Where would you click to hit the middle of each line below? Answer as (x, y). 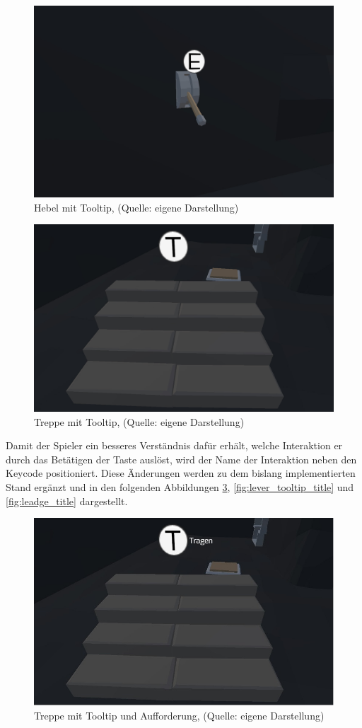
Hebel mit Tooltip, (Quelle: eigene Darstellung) (136, 207)
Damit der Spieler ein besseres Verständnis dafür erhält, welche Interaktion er (174, 445)
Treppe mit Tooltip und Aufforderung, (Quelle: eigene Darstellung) (179, 715)
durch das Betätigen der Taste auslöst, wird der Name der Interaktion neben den (181, 459)
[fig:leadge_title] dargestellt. (67, 501)
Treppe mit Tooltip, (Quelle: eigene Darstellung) (139, 421)
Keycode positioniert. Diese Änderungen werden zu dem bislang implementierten (181, 473)
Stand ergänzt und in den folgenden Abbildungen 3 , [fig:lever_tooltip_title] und (180, 486)
